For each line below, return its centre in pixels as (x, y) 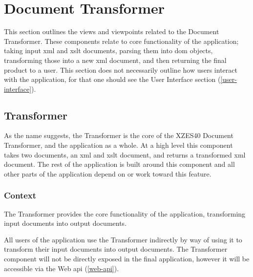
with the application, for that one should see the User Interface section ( (112, 79)
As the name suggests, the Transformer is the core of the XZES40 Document (119, 135)
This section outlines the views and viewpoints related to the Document (112, 31)
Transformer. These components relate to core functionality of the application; (121, 41)
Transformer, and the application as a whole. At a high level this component (118, 145)
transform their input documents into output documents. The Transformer (116, 249)
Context (20, 195)
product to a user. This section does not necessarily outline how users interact (121, 69)
